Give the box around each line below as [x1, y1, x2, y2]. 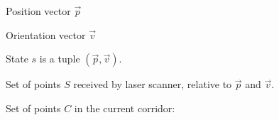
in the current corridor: [74, 100, 175, 115]
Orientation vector [6, 27, 86, 42]
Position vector [6, 4, 71, 18]
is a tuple [39, 51, 80, 66]
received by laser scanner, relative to [73, 77, 232, 92]
